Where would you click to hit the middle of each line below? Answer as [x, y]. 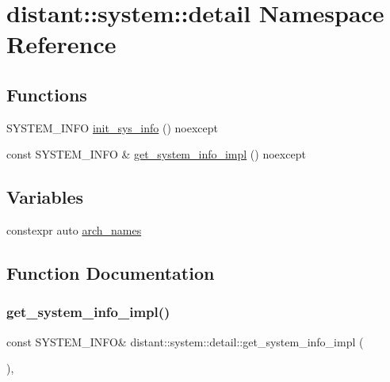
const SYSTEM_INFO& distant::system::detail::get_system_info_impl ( [185, 341]
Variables [45, 197]
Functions [47, 94]
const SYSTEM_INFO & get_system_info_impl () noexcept [156, 154]
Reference [61, 44]
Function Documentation [111, 273]
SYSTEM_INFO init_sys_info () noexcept [112, 127]
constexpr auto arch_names [74, 230]
